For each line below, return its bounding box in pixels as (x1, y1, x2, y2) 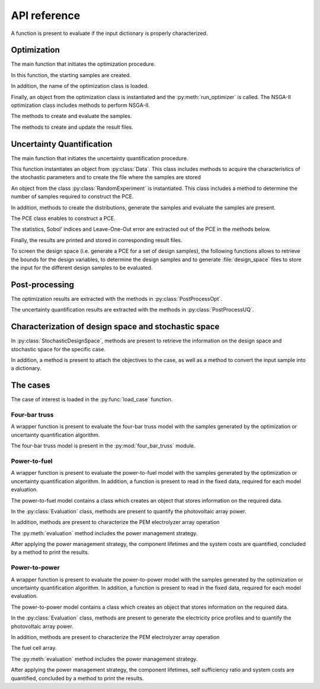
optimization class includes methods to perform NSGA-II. (11, 101, 151, 109)
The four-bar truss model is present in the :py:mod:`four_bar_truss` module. (11, 442, 196, 449)
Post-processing (11, 280, 74, 290)
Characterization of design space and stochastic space (11, 322, 220, 332)
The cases (11, 380, 50, 390)
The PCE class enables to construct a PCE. (11, 215, 116, 222)
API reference (11, 9, 81, 22)
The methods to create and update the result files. (11, 123, 133, 131)
